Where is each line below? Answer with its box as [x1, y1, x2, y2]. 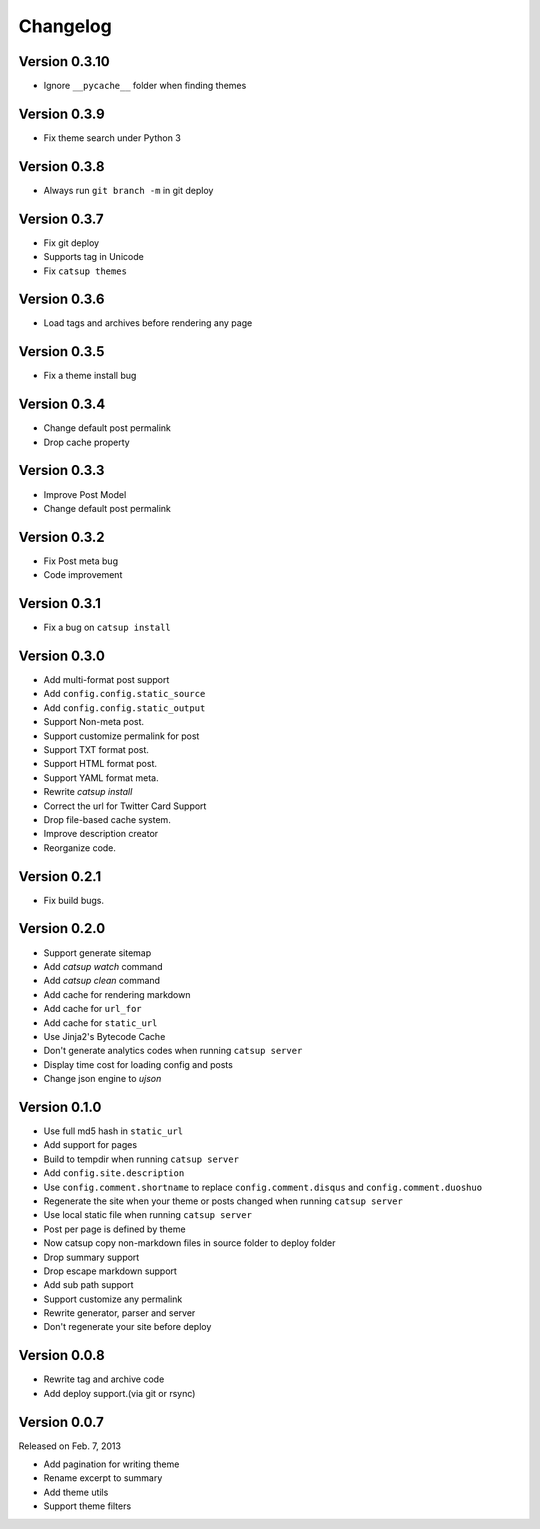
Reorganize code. [43, 841, 117, 854]
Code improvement [43, 569, 123, 581]
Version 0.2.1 [18, 868, 102, 885]
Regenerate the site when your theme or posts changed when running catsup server [43, 1195, 404, 1207]
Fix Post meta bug [43, 555, 119, 567]
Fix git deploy [43, 236, 100, 249]
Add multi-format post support [43, 674, 170, 686]
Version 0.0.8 [18, 1347, 105, 1364]
